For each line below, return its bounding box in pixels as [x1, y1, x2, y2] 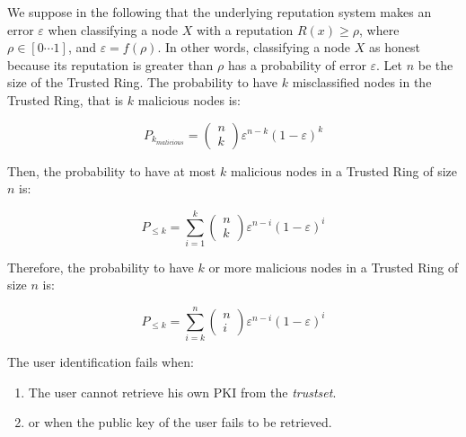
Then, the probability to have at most [7, 161, 216, 180]
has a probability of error [227, 55, 366, 74]
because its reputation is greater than [7, 55, 214, 74]
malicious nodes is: [137, 90, 241, 109]
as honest [368, 38, 420, 57]
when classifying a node [48, 20, 178, 39]
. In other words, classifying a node [157, 38, 351, 57]
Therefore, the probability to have [7, 257, 194, 276]
